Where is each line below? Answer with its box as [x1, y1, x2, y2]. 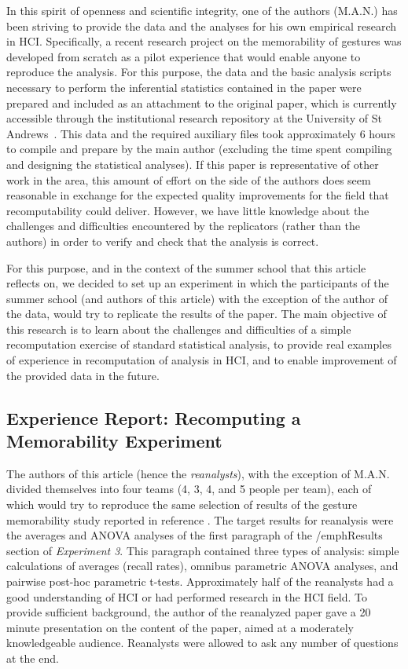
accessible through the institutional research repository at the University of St [6, 110, 382, 126]
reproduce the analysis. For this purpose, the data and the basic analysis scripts [6, 64, 391, 80]
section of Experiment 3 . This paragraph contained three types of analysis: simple [6, 542, 399, 558]
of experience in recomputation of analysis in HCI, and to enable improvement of [6, 352, 397, 368]
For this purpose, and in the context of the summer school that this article [6, 259, 366, 276]
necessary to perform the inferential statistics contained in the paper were [6, 79, 362, 95]
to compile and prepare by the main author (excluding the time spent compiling [6, 141, 392, 157]
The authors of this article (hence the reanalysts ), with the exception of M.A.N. [6, 465, 390, 481]
